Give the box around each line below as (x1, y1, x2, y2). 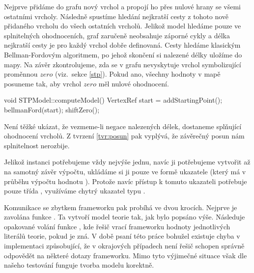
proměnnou (4, 69, 38, 79)
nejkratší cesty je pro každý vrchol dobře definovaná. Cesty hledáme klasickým (4, 40, 241, 50)
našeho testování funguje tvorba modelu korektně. (4, 260, 154, 270)
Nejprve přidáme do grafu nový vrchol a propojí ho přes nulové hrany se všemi (4, 1, 241, 11)
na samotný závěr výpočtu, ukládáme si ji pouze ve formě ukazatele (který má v (4, 166, 246, 176)
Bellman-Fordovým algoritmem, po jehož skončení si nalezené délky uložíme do (4, 49, 242, 59)
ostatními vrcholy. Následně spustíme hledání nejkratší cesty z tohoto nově (4, 11, 229, 21)
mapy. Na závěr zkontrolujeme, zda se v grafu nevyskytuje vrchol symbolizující (4, 59, 241, 69)
